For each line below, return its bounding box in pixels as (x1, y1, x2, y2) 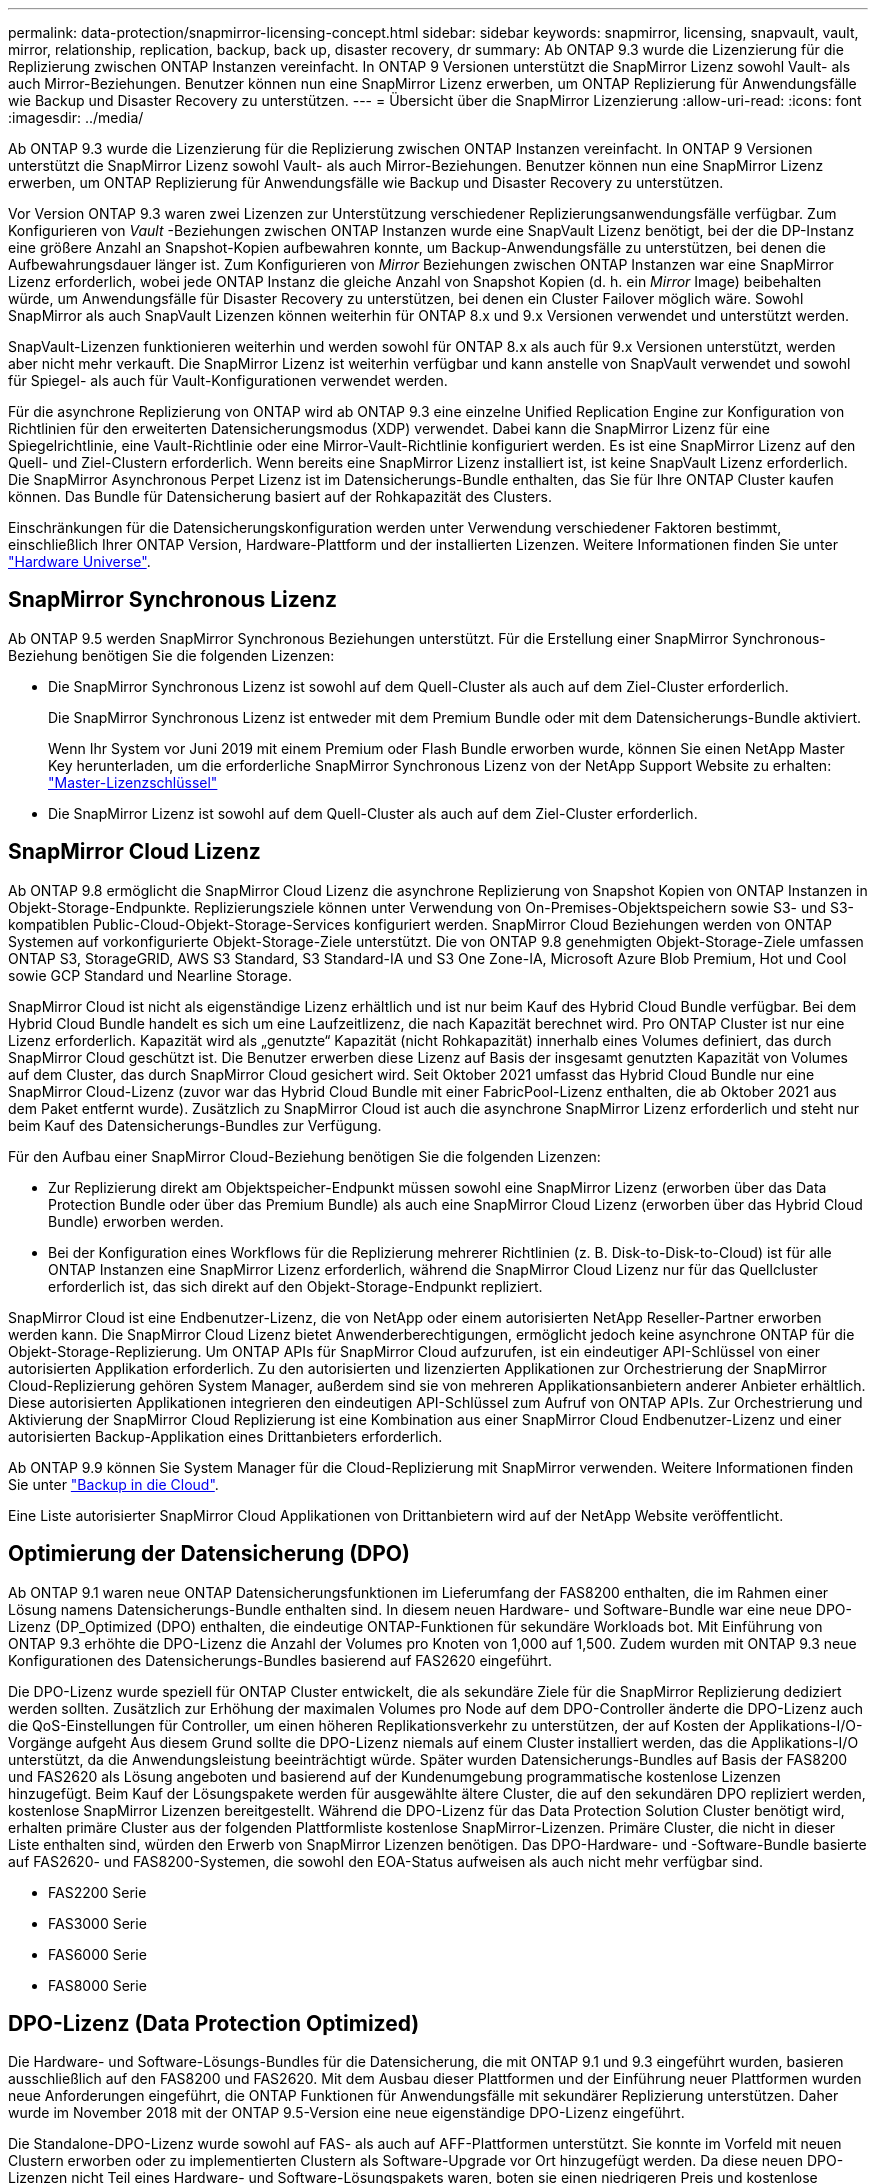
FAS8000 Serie (48, 1976, 147, 1994)
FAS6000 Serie (48, 1945, 147, 1963)
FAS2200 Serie (48, 1883, 147, 1901)
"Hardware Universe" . (8, 553, 151, 570)
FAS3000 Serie (48, 1914, 147, 1932)
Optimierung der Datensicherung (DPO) (8, 1541, 410, 1567)
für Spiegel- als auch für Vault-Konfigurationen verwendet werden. (8, 372, 448, 389)
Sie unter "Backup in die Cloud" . (8, 1475, 219, 1493)
